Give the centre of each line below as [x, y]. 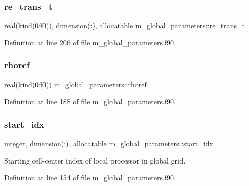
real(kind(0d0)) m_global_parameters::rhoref [75, 84]
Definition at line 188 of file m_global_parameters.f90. [90, 101]
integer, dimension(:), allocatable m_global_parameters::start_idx [109, 143]
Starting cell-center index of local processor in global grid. [95, 160]
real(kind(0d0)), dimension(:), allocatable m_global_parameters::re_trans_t [125, 25]
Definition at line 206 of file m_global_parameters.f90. [90, 42]
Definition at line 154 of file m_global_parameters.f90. [90, 178]
